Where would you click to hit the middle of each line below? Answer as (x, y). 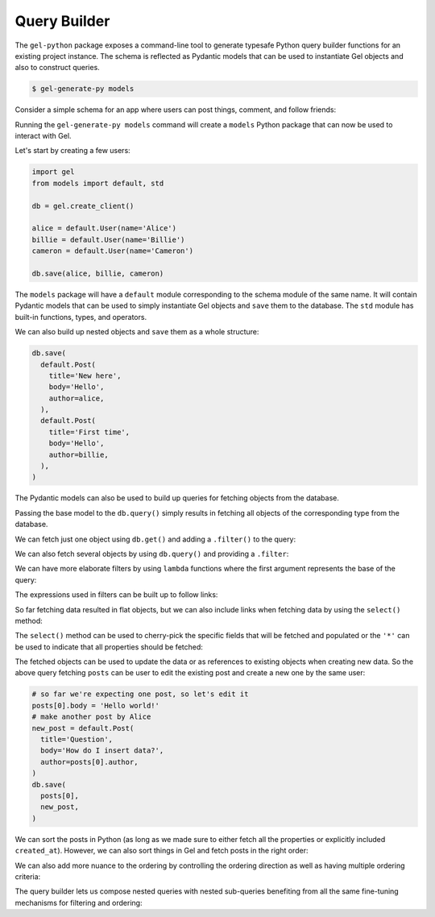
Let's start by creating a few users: (72, 151)
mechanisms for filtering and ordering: (79, 902)
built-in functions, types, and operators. (81, 317)
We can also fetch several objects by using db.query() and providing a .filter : (152, 554)
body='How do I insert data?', (102, 751)
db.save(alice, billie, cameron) (98, 273)
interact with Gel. (43, 136)
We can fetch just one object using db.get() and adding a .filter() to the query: (155, 539)
